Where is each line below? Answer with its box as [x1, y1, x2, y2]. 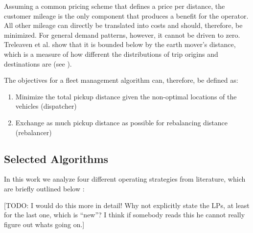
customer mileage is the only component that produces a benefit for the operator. [4, 10, 249, 21]
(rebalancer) [15, 127, 52, 137]
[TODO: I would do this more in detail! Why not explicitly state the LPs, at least [4, 200, 250, 210]
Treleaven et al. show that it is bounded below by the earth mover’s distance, [4, 39, 236, 49]
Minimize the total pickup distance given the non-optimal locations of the [15, 91, 237, 101]
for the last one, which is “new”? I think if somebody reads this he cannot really [4, 210, 245, 220]
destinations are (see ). [4, 58, 72, 69]
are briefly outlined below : [4, 183, 85, 193]
